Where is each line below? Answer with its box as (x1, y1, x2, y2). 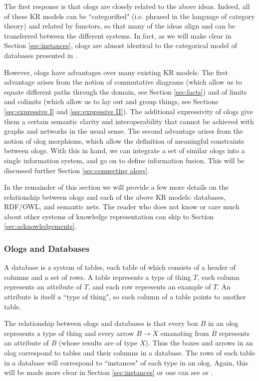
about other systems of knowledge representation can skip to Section (4, 211, 214, 221)
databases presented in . (4, 50, 77, 60)
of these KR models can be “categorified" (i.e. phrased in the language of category (4, 11, 255, 21)
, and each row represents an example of (88, 281, 211, 292)
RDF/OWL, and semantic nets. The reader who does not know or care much (4, 201, 240, 212)
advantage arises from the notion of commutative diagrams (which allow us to (4, 77, 242, 87)
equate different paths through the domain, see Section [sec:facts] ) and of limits (4, 86, 247, 97)
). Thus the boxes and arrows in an (145, 337, 253, 348)
